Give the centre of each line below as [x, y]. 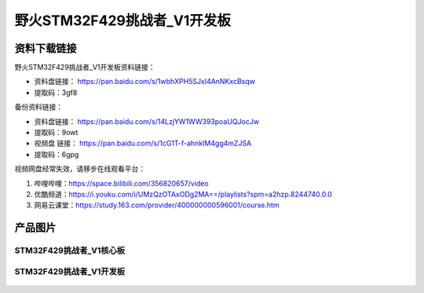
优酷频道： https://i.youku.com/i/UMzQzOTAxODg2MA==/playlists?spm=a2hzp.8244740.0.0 [183, 194]
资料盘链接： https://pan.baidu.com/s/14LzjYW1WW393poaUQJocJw [146, 121]
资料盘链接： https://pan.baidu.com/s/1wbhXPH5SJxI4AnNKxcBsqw [144, 82]
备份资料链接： [38, 107]
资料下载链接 [46, 48]
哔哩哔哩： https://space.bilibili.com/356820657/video [121, 183]
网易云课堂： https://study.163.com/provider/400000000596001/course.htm [157, 205]
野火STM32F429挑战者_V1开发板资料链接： [85, 68]
